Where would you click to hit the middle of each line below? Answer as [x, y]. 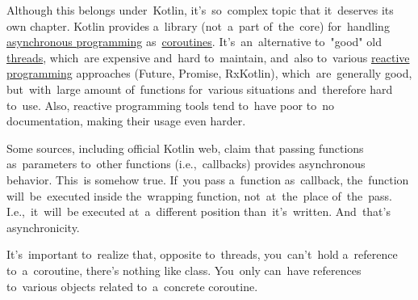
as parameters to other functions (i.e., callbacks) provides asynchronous [186, 164]
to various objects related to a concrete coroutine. [132, 286]
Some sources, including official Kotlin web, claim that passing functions [185, 148]
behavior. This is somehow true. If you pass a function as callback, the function [208, 179]
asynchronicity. [43, 227]
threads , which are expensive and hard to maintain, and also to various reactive [208, 57]
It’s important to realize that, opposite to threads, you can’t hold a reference [202, 254]
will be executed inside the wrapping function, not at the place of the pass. [199, 195]
